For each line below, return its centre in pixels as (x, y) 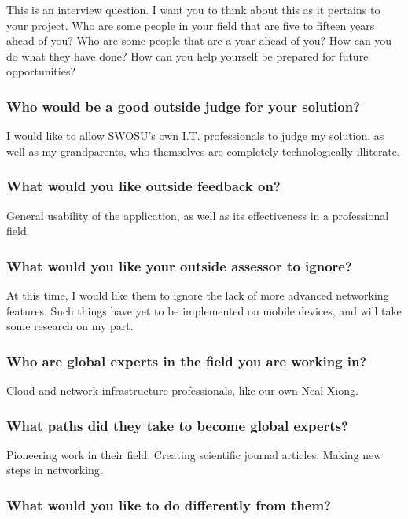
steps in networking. (55, 470)
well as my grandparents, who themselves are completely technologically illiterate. (203, 151)
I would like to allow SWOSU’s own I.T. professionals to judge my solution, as (195, 136)
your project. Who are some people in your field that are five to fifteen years (191, 25)
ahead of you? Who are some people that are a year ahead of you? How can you (199, 40)
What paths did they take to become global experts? (177, 425)
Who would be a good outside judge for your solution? (184, 106)
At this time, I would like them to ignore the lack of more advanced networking (198, 295)
